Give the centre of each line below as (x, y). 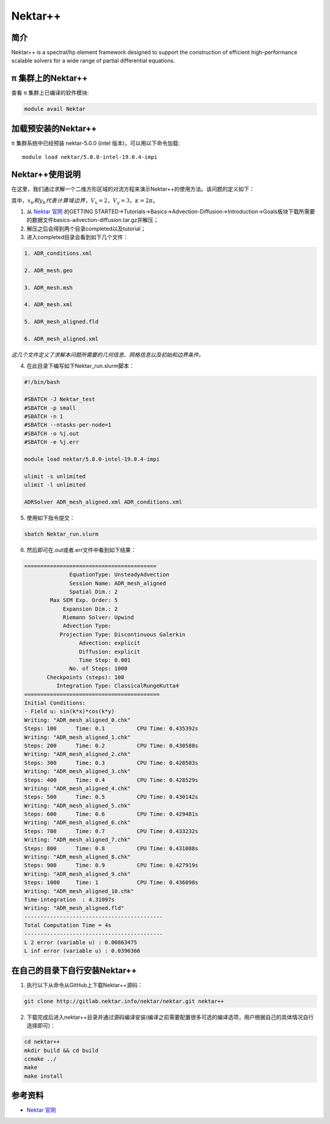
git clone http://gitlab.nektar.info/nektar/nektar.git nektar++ (124, 1001)
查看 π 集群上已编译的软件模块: (50, 93)
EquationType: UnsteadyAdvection (119, 575)
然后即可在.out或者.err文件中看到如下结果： (82, 549)
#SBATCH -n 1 (44, 416)
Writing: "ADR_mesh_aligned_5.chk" (77, 806)
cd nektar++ (42, 1042)
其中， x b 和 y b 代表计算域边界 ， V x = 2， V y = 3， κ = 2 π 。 (85, 201)
